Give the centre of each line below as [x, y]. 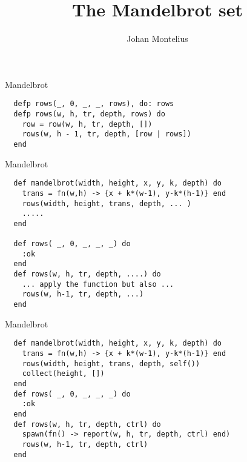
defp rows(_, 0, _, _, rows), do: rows [94, 104]
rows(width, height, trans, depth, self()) [111, 363]
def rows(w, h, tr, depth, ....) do [87, 274]
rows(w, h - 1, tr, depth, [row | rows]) [107, 134]
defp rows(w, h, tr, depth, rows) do [89, 114]
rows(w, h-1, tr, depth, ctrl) [85, 444]
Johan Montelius [157, 38]
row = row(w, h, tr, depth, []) [87, 124]
